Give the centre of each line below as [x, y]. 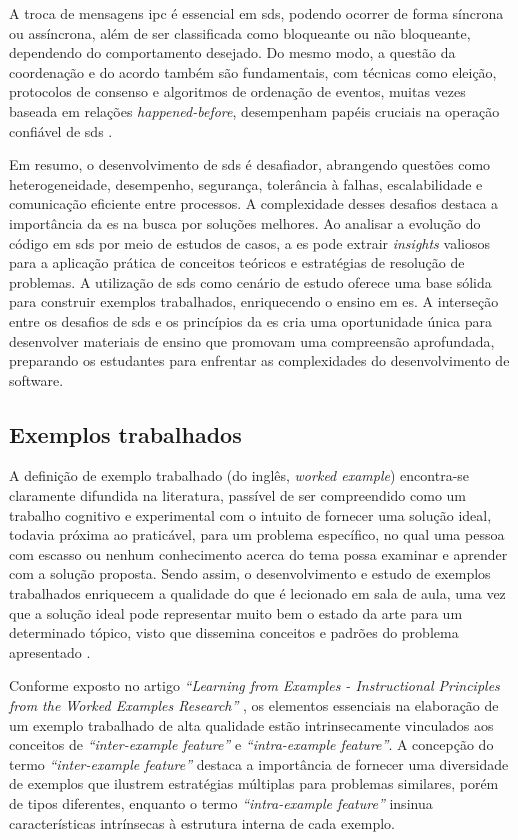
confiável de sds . [61, 130]
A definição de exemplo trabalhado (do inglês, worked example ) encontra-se [239, 475]
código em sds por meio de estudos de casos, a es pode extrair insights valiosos [249, 242]
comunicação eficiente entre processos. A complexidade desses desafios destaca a [254, 203]
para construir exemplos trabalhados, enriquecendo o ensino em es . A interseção [254, 301]
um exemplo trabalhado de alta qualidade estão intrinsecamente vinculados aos [251, 724]
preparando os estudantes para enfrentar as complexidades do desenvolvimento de [259, 360]
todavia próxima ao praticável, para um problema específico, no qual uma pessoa [257, 534]
